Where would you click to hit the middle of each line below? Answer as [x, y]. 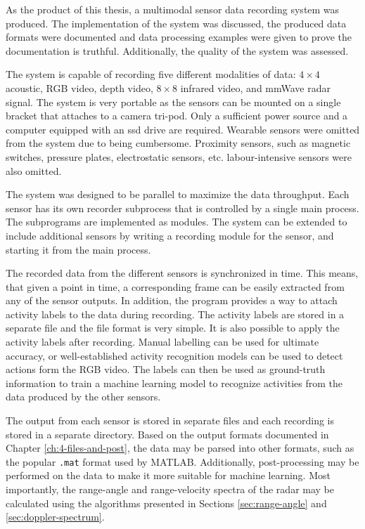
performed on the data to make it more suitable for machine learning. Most [168, 475]
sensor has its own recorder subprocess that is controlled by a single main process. [182, 208]
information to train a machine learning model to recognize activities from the [174, 383]
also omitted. [34, 170]
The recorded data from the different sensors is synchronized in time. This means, [182, 273]
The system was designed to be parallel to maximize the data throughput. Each [178, 194]
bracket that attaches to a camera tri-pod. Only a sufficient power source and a [177, 116]
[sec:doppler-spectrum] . [55, 517]
